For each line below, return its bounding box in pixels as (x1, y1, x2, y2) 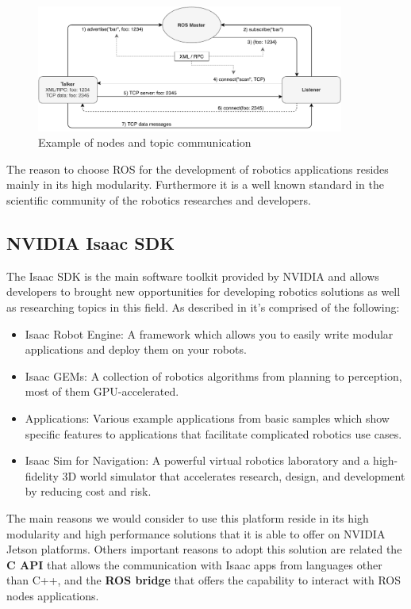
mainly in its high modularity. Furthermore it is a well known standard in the (6, 176, 384, 193)
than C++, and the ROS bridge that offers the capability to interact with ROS (6, 572, 401, 588)
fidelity (25, 467, 59, 484)
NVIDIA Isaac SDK (6, 230, 175, 255)
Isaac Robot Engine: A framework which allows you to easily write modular (25, 325, 394, 342)
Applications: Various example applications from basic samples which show (25, 409, 390, 426)
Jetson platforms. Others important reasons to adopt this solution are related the (6, 541, 402, 557)
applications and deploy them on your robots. (25, 341, 247, 358)
